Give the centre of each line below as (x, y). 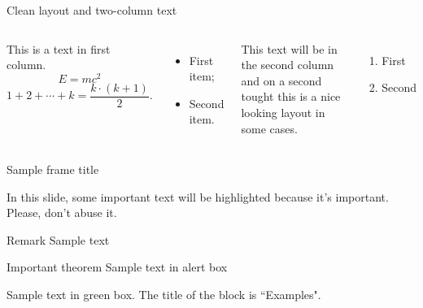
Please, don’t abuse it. (62, 213)
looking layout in (283, 112)
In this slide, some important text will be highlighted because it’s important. (198, 196)
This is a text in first (59, 48)
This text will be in (289, 48)
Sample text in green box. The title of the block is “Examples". (164, 294)
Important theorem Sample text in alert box (117, 267)
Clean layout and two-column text (92, 10)
